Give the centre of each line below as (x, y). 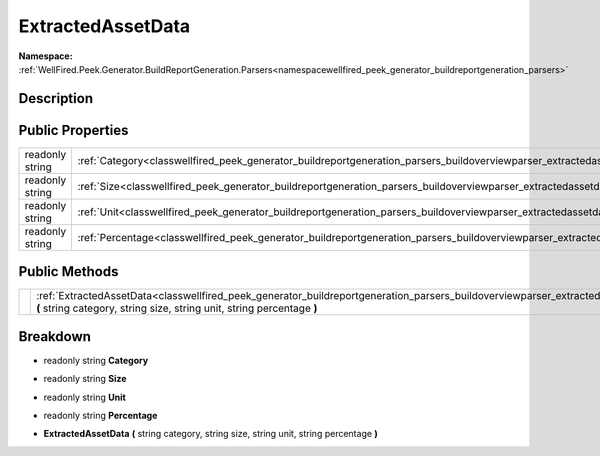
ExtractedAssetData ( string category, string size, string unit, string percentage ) (211, 434)
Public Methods (68, 271)
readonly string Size (85, 379)
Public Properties (73, 130)
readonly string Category (96, 360)
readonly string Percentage (100, 416)
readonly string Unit (85, 397)
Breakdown (55, 336)
